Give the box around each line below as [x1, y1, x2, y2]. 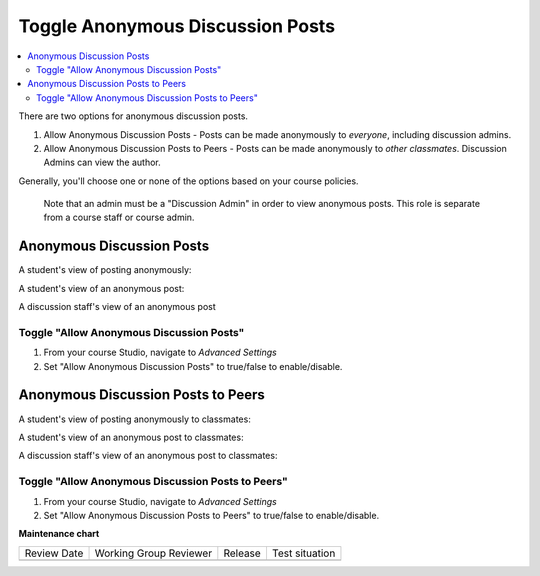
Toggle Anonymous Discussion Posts [18, 15, 335, 37]
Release [223, 546, 262, 560]
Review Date [24, 546, 84, 560]
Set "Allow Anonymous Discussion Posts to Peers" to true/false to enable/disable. [43, 509, 380, 521]
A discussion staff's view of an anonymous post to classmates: [18, 450, 278, 462]
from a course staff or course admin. [43, 211, 195, 224]
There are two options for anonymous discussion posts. [18, 110, 249, 122]
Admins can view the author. [43, 156, 162, 169]
